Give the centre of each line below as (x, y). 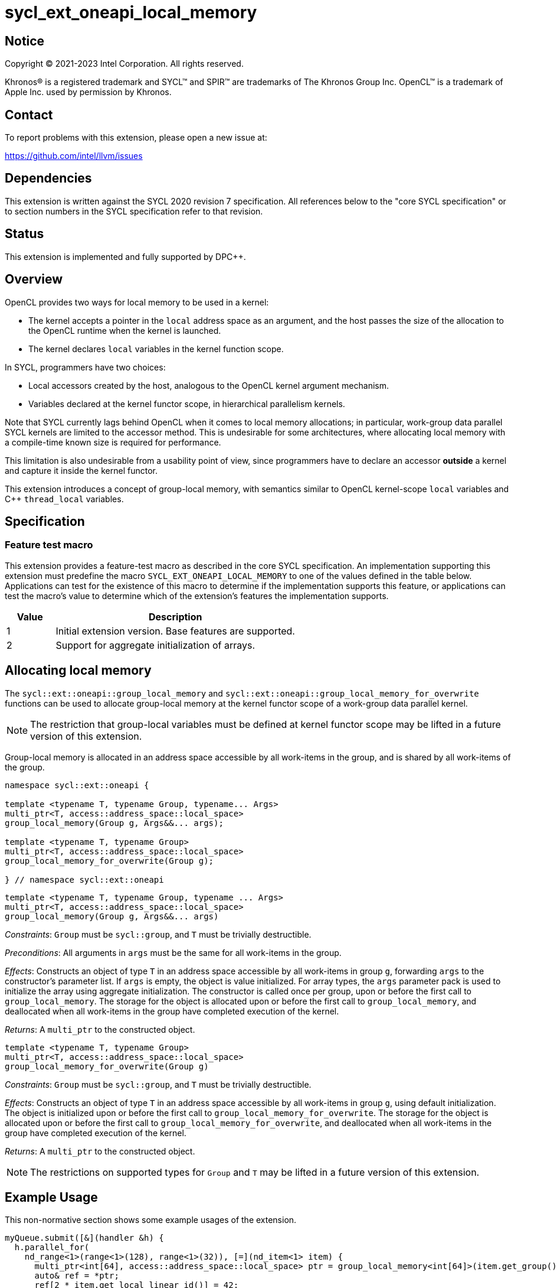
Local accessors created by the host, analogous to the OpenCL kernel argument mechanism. (209, 385)
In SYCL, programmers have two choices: (85, 367)
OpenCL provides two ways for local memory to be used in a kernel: (137, 302)
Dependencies (48, 178)
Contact (29, 115)
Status (24, 234)
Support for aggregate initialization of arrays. (155, 645)
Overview (34, 279)
